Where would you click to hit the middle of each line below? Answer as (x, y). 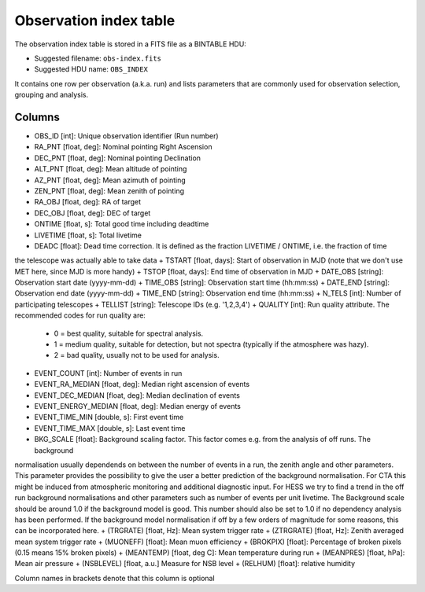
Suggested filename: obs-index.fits (98, 58)
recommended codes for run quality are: (80, 315)
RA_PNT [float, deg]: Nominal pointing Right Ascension (123, 147)
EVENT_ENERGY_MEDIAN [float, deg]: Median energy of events (138, 406)
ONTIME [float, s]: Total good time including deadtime (122, 224)
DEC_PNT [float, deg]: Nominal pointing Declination (117, 158)
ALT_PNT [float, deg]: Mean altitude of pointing (111, 169)
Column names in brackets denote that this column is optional (115, 578)
